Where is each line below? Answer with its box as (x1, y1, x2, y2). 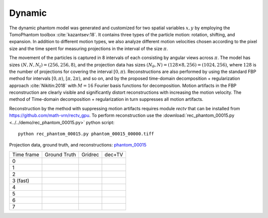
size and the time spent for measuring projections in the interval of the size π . (9, 45, 168, 52)
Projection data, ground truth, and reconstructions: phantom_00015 (9, 142, 146, 148)
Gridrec (81, 151, 99, 158)
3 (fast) (12, 177, 30, 184)
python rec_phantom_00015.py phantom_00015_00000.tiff (18, 131, 154, 137)
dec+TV (104, 151, 124, 158)
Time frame (12, 151, 40, 158)
